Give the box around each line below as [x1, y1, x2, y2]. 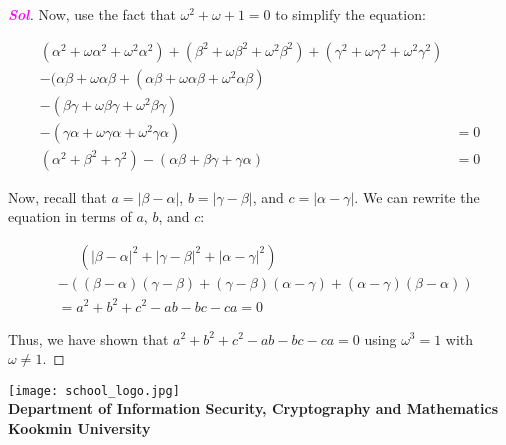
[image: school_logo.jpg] [8, 383, 180, 398]
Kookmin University [8, 417, 151, 438]
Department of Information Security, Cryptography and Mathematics [8, 398, 498, 419]
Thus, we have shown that [8, 328, 169, 349]
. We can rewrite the [354, 186, 480, 207]
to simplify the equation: [275, 4, 426, 24]
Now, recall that [8, 186, 107, 207]
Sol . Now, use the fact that [8, 4, 176, 24]
